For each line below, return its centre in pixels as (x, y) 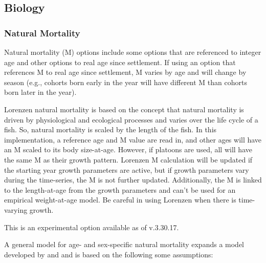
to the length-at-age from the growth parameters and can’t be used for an (120, 189)
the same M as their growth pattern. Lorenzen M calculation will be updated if (128, 159)
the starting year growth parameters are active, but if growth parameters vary (127, 169)
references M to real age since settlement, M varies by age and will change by (125, 72)
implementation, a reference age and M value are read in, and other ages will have (133, 139)
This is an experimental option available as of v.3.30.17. (92, 227)
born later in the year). (40, 92)
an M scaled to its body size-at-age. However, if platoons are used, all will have (128, 149)
